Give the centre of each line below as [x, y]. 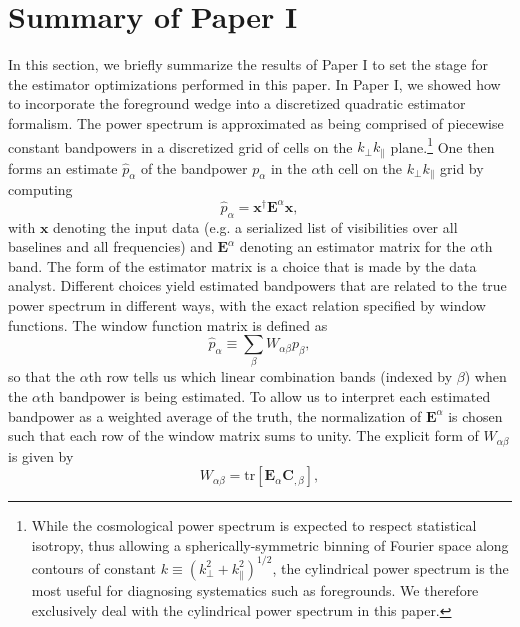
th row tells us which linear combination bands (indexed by [270, 376]
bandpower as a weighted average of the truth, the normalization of [215, 415]
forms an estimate [63, 167]
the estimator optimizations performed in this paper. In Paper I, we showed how [254, 83]
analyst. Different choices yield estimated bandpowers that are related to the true [257, 285]
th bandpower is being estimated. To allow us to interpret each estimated [266, 396]
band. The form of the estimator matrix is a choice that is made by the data [242, 265]
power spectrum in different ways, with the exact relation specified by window [247, 304]
